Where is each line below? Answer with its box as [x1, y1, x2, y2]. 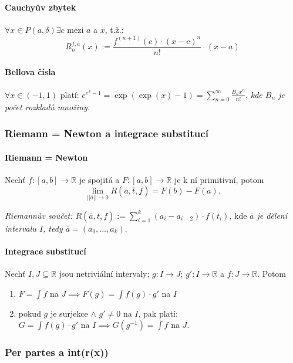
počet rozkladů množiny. [5, 101, 90, 113]
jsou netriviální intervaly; [59, 267, 150, 279]
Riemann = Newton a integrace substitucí [5, 126, 208, 140]
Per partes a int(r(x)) [5, 345, 109, 359]
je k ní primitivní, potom [174, 173, 264, 185]
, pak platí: [138, 307, 178, 319]
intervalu [5, 222, 36, 234]
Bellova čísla [5, 66, 56, 78]
